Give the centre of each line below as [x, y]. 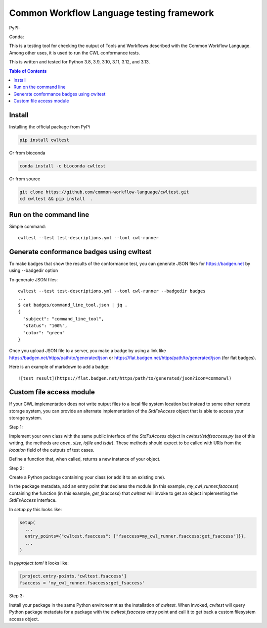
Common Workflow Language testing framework [111, 13]
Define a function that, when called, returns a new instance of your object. [85, 459]
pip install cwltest [44, 140]
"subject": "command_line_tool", [64, 319]
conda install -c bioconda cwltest [63, 166]
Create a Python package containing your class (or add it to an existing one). [87, 477]
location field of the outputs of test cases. [52, 450]
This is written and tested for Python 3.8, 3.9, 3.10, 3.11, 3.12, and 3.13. [80, 62]
